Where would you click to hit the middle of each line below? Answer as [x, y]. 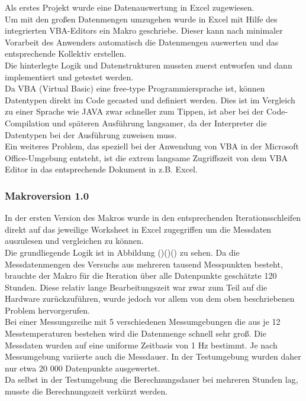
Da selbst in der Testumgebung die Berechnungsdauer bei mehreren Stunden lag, [152, 379]
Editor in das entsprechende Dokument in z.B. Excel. [101, 169]
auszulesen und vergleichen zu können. [74, 241]
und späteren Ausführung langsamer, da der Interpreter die [160, 123]
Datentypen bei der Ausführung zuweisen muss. [91, 134]
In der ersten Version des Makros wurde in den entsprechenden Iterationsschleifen [153, 218]
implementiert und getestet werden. [69, 76]
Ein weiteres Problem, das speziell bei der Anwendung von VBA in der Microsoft [152, 146]
